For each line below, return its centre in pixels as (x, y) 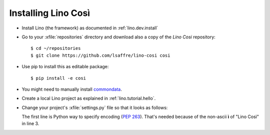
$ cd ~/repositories (56, 48)
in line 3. (30, 124)
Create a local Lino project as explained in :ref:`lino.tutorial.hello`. (89, 98)
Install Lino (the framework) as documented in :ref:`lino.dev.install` (90, 28)
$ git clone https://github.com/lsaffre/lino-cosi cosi (100, 55)
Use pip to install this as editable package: (65, 67)
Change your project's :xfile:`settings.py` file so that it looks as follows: (95, 108)
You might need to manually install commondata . (72, 89)
